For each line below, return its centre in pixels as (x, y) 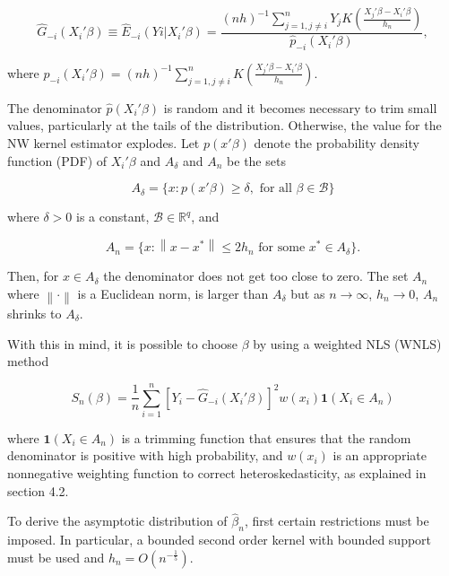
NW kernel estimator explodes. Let (104, 143)
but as (308, 293)
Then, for (33, 276)
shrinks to (35, 313)
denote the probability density (337, 143)
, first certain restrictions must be (337, 521)
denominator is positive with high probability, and (145, 455)
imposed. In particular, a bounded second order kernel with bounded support (220, 540)
